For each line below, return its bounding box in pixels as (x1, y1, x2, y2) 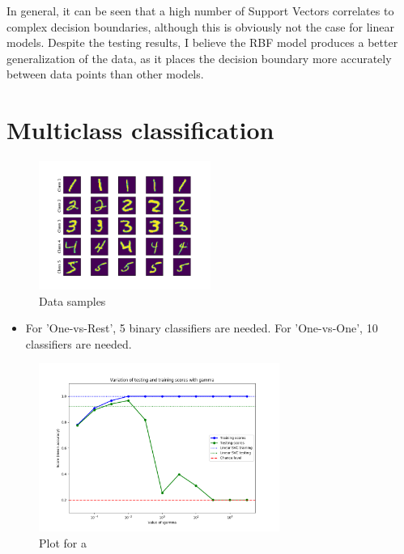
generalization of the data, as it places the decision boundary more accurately (6, 49, 392, 66)
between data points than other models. (6, 66, 204, 82)
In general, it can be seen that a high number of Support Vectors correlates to (6, 2, 394, 19)
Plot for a (39, 534, 87, 551)
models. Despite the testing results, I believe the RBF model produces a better (6, 34, 398, 51)
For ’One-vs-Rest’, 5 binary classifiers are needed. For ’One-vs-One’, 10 (25, 319, 378, 336)
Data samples (39, 292, 106, 309)
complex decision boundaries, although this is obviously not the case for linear (6, 18, 394, 35)
